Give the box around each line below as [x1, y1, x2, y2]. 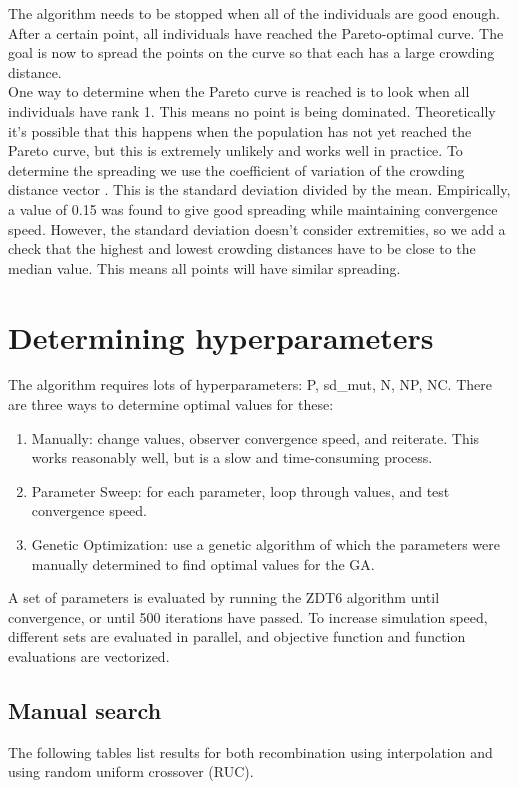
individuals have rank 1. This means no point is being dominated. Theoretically [8, 100, 496, 121]
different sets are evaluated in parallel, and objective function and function [8, 626, 466, 647]
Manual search [8, 694, 162, 725]
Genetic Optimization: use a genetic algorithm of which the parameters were [31, 534, 500, 554]
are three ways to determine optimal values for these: [8, 394, 334, 415]
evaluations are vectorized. [8, 645, 170, 666]
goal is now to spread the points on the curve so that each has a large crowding [8, 42, 495, 63]
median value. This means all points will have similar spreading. [8, 257, 401, 278]
